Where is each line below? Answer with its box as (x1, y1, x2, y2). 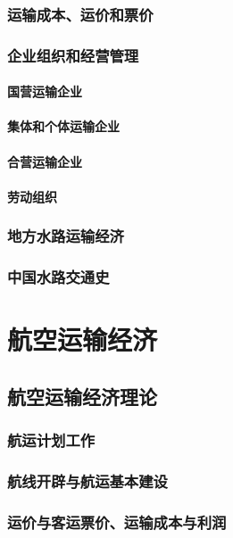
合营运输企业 (7, 152, 82, 170)
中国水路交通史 (7, 266, 110, 288)
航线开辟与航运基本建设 (7, 470, 168, 492)
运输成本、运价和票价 (7, 3, 154, 25)
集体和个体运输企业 (7, 117, 120, 136)
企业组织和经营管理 (7, 44, 139, 66)
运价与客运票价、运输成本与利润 (7, 510, 227, 533)
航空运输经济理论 (7, 382, 157, 410)
